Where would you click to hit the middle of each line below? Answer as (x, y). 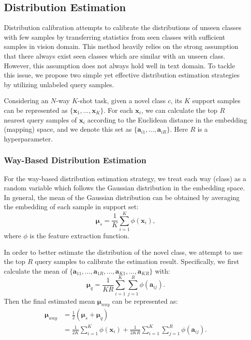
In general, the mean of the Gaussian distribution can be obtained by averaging (122, 197)
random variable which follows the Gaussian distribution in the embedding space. (125, 188)
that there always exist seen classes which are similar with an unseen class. (115, 55)
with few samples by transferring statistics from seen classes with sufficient (115, 37)
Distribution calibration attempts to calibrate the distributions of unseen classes (123, 27)
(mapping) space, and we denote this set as (68, 129)
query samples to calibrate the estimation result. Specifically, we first (137, 261)
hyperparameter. (28, 138)
